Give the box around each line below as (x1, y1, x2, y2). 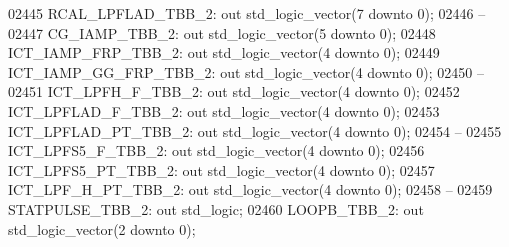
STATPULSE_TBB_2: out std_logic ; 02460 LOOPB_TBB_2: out (8, 198, 424, 219)
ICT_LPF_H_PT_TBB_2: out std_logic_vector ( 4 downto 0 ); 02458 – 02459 (8, 179, 493, 200)
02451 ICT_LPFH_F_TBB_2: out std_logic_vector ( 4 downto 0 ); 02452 (8, 81, 460, 102)
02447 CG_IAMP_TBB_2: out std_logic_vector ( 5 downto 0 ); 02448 (8, 22, 436, 43)
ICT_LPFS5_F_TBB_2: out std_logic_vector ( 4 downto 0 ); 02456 (8, 140, 425, 161)
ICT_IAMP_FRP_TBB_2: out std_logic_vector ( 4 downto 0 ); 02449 (8, 42, 440, 63)
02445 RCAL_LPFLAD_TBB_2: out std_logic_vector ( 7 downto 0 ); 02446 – (8, 3, 486, 23)
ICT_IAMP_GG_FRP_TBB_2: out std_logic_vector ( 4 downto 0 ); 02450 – (8, 61, 484, 82)
